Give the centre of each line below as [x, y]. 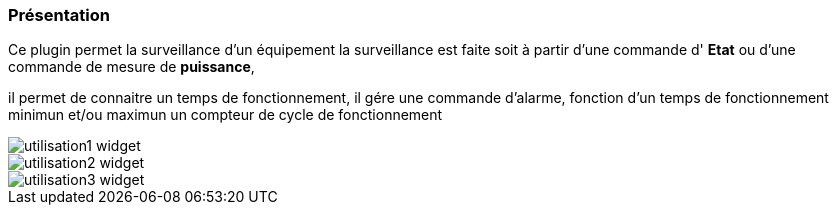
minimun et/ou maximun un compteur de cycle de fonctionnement [225, 115]
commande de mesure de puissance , [131, 67]
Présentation [59, 15]
